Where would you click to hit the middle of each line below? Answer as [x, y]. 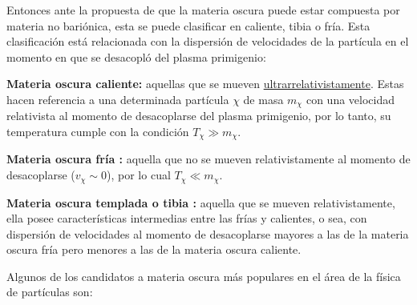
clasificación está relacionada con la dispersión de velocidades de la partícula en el [208, 41]
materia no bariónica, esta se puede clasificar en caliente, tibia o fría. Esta [188, 25]
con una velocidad [350, 99]
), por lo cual [139, 175]
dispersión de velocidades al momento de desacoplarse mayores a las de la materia [208, 233]
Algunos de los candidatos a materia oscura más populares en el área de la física [204, 276]
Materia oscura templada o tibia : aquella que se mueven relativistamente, [201, 202]
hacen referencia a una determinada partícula [118, 99]
